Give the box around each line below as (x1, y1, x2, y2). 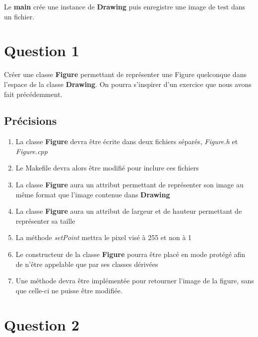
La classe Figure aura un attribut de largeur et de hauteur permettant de (15, 206, 242, 216)
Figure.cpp (15, 146, 48, 156)
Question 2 (4, 314, 79, 335)
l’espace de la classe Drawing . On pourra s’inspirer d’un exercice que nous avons (4, 79, 252, 89)
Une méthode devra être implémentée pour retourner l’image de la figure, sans (15, 275, 254, 286)
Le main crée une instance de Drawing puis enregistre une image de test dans (4, 1, 245, 11)
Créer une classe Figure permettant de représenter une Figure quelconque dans (4, 69, 247, 80)
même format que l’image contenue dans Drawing (15, 189, 170, 199)
